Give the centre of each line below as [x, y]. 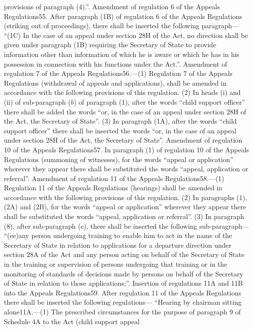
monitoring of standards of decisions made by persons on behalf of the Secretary [124, 273]
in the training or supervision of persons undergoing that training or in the [116, 264]
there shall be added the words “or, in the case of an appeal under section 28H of [125, 111]
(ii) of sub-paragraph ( [37, 101]
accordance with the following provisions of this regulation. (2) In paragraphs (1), [126, 197]
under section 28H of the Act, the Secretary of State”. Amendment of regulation [123, 140]
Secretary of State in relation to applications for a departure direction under [118, 245]
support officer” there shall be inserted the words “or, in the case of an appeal [120, 130]
